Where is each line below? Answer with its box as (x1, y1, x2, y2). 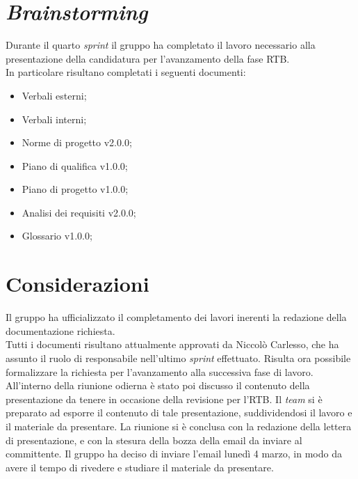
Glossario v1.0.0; (22, 228, 92, 243)
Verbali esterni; (22, 88, 87, 102)
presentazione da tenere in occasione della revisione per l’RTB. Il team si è (6, 391, 323, 406)
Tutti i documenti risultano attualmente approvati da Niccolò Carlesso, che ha (6, 337, 339, 352)
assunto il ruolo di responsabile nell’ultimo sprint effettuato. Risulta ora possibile (6, 350, 351, 365)
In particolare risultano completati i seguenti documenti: (6, 65, 246, 79)
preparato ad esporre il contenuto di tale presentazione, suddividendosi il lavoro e (6, 405, 352, 420)
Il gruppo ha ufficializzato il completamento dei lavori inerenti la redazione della (6, 310, 347, 324)
